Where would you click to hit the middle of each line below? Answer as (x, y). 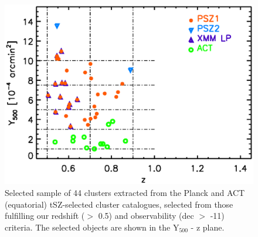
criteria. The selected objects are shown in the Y (92, 227)
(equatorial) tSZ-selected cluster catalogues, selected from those (119, 204)
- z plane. (208, 227)
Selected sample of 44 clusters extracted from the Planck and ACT (125, 192)
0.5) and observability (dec (146, 216)
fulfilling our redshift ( (45, 216)
